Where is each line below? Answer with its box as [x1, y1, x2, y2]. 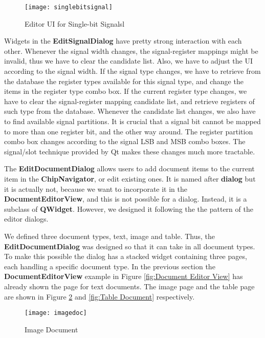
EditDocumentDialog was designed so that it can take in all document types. [4, 241, 255, 251]
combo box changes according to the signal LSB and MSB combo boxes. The [4, 136, 246, 147]
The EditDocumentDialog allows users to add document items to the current [4, 163, 255, 174]
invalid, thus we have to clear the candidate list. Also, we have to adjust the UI [4, 55, 253, 66]
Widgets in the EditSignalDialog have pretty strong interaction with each [4, 35, 242, 46]
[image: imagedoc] [25, 309, 87, 317]
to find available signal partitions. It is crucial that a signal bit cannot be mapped [4, 116, 261, 126]
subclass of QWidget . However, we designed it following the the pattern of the [4, 203, 253, 214]
